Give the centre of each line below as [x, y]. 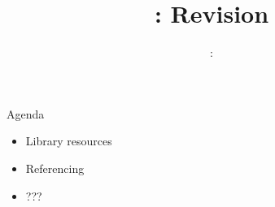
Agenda [26, 113]
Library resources [69, 141]
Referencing [55, 168]
